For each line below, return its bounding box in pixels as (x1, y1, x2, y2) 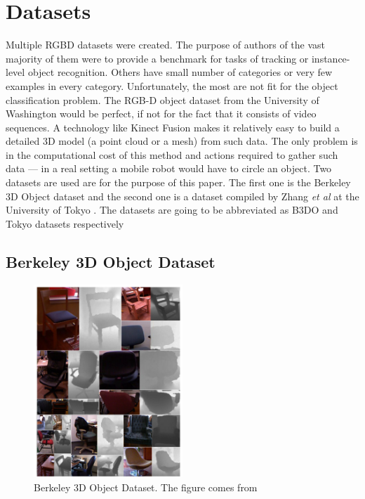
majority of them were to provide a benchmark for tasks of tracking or (6, 51, 309, 65)
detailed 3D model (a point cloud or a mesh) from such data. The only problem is (6, 134, 358, 148)
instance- (311, 51, 350, 65)
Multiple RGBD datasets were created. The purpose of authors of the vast (6, 37, 326, 52)
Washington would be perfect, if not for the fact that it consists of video (6, 106, 317, 121)
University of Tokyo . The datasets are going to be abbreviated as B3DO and (6, 202, 338, 217)
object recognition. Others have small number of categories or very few (27, 65, 333, 79)
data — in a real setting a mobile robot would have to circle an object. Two (6, 161, 332, 176)
